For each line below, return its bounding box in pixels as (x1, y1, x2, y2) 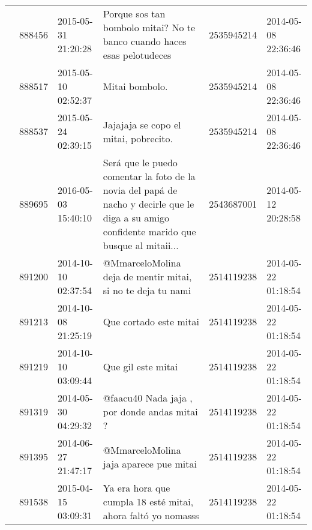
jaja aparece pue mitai (103, 456, 197, 471)
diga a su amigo (103, 211, 170, 224)
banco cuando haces (103, 34, 187, 48)
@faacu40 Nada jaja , (103, 391, 193, 405)
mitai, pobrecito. (103, 131, 173, 145)
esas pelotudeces (103, 48, 172, 62)
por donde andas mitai (103, 405, 198, 418)
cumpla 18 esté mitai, (103, 495, 194, 508)
